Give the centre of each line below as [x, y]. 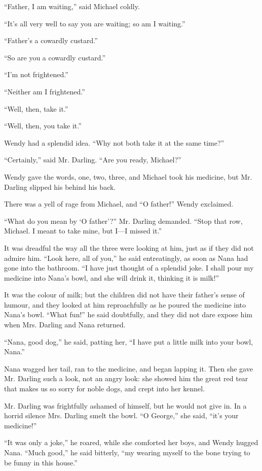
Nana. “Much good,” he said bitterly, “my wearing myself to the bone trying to [127, 452]
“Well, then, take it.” [36, 108]
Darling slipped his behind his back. [60, 187]
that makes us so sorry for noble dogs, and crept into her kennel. [105, 389]
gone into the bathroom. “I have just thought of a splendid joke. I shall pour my [129, 268]
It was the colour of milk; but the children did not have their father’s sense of [124, 295]
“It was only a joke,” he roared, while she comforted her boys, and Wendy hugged [131, 442]
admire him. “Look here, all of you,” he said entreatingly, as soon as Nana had [126, 258]
